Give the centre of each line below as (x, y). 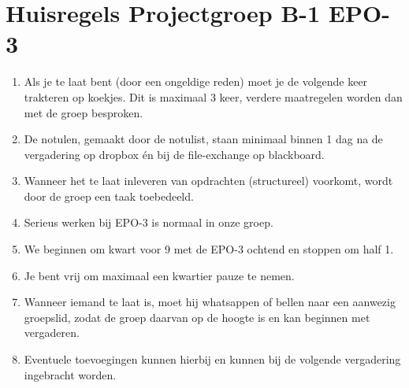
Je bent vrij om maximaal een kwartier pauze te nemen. (159, 275)
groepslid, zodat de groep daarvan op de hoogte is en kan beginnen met (197, 317)
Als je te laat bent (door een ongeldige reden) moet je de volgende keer (196, 81)
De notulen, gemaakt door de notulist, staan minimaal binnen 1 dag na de (203, 139)
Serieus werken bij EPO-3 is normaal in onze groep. (149, 222)
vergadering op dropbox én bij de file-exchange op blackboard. (174, 154)
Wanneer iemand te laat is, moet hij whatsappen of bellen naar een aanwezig (210, 302)
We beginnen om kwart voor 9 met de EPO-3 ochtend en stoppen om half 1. (209, 249)
